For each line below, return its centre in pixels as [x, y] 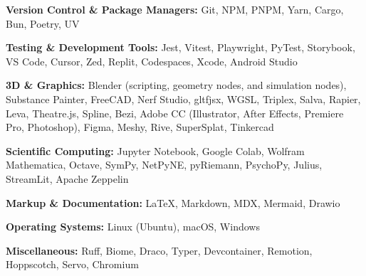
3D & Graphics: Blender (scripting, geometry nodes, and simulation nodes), [176, 85]
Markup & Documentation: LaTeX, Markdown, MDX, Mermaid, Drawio [173, 202]
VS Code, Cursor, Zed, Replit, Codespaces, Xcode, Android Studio [152, 61]
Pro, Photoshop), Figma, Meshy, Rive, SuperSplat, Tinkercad [140, 127]
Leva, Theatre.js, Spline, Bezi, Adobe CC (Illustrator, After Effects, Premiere [175, 113]
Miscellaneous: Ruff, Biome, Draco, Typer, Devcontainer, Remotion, [159, 250]
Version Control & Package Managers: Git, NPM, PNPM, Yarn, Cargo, [175, 9]
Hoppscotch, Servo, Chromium [72, 264]
